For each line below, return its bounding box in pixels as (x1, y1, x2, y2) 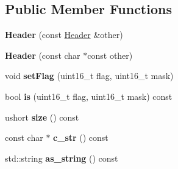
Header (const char (5, 48, 80, 61)
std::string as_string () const (5, 151, 118, 164)
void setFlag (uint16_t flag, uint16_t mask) (5, 69, 174, 82)
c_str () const (53, 131, 109, 144)
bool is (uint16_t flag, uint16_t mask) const (5, 89, 173, 102)
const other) (87, 48, 133, 61)
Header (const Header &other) (5, 28, 123, 41)
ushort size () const (5, 110, 79, 123)
